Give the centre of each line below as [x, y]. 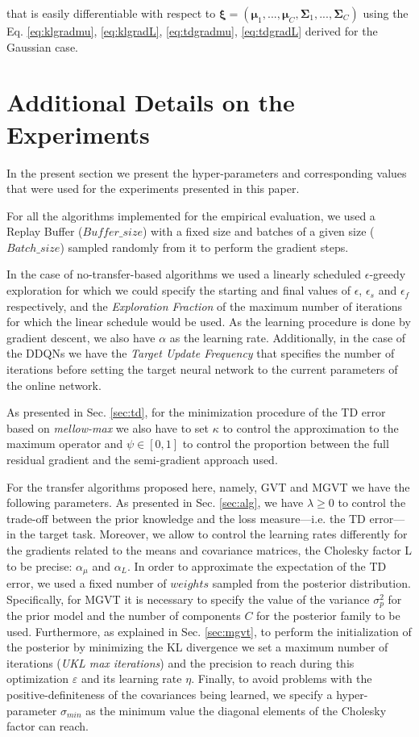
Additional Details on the [151, 102]
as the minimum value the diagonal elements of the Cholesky [236, 710]
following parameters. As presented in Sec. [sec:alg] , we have [155, 502]
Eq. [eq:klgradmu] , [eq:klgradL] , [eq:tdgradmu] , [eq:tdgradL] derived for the [192, 31]
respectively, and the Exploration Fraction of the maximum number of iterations [205, 306]
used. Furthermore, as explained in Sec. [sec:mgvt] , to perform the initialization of [209, 631]
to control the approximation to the [311, 427]
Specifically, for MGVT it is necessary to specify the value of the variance [188, 599]
